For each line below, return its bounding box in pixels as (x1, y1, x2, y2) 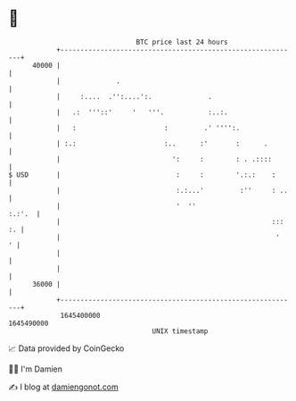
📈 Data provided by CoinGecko (8, 343, 125, 354)
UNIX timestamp (152, 326, 209, 336)
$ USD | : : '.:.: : (8, 170, 276, 180)
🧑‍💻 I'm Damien (8, 363, 63, 374)
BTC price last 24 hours (136, 38, 228, 46)
